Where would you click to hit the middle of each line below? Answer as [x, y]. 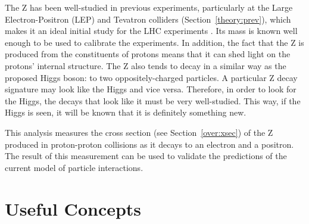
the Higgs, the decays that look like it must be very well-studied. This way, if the [153, 100]
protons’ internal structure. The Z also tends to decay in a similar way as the [146, 65]
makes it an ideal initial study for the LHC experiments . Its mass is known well [151, 31]
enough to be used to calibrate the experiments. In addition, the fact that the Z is [154, 42]
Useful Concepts [73, 208]
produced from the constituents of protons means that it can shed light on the [148, 54]
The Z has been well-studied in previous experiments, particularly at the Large [149, 7]
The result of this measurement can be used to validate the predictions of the [146, 156]
